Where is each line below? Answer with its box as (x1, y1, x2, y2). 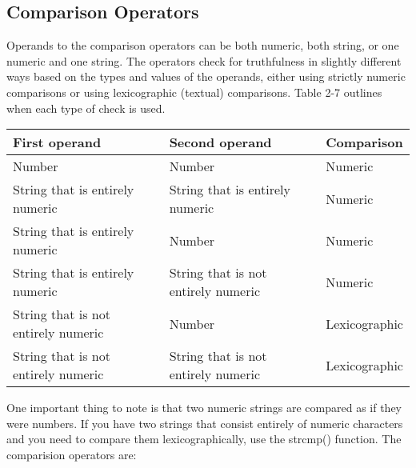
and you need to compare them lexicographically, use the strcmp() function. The (6, 430, 402, 447)
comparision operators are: (6, 446, 137, 462)
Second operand (169, 133, 272, 152)
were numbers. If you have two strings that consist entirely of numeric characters (6, 414, 403, 431)
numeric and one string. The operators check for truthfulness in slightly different (6, 52, 402, 69)
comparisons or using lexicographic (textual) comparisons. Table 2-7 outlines (6, 83, 382, 100)
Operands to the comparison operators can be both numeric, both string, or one (6, 37, 399, 54)
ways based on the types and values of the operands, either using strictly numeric (6, 68, 406, 85)
